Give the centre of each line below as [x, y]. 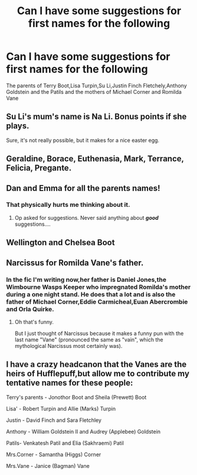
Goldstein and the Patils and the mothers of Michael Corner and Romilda [94, 92]
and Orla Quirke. [30, 309]
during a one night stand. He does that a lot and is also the [91, 294]
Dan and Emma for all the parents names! [83, 188]
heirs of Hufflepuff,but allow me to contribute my [98, 374]
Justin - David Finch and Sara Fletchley [54, 420]
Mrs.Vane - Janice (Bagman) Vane [48, 466]
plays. [18, 126]
